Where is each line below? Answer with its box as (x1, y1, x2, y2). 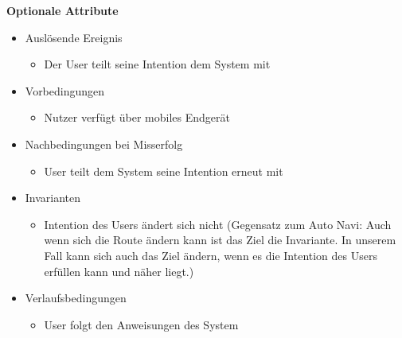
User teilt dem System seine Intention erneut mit (44, 162, 283, 179)
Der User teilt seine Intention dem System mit (44, 56, 271, 72)
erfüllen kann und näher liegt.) (44, 262, 194, 279)
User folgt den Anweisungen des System (44, 316, 239, 332)
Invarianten (25, 189, 81, 206)
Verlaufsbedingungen (25, 289, 127, 306)
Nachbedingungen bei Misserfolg (25, 135, 183, 152)
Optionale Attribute (6, 2, 119, 18)
